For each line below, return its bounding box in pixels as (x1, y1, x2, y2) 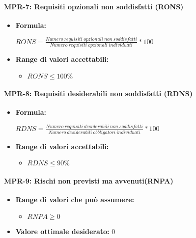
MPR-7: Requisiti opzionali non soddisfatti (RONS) (4, 1, 184, 11)
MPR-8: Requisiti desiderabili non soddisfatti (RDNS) (4, 88, 193, 99)
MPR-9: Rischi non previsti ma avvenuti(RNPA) (4, 175, 173, 185)
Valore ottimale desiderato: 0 (15, 226, 115, 236)
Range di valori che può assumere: (15, 194, 135, 205)
